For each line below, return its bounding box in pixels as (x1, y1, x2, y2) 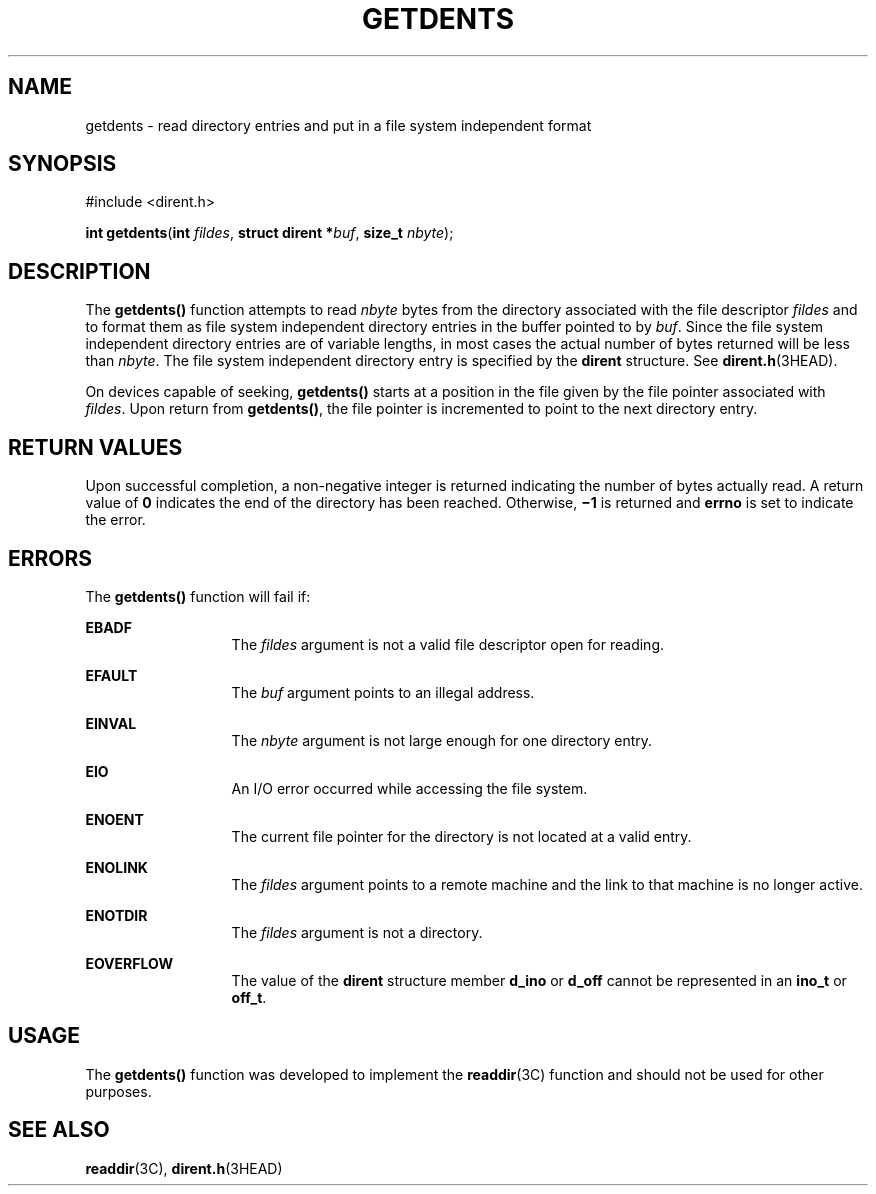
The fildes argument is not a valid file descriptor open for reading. (231, 635, 664, 653)
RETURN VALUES (8, 434, 183, 460)
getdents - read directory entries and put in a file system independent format (85, 116, 592, 134)
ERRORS (8, 545, 93, 571)
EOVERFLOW (85, 954, 173, 972)
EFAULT (85, 666, 138, 684)
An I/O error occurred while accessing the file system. (231, 779, 588, 797)
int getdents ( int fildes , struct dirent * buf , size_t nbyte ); (85, 224, 454, 242)
